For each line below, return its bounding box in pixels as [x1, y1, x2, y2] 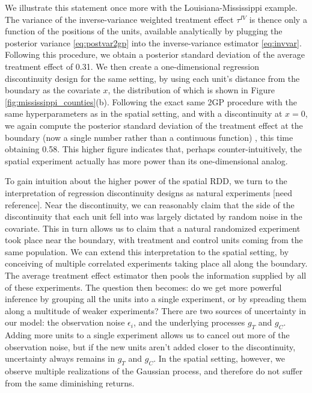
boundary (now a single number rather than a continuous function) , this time [5, 131, 293, 143]
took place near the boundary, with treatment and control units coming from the [5, 234, 303, 246]
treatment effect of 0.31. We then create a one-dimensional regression [5, 60, 260, 72]
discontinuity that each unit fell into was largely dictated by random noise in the [5, 210, 302, 223]
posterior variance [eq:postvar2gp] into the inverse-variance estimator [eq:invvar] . [5, 36, 302, 49]
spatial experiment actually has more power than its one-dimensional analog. [5, 154, 288, 167]
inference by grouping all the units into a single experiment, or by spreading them [5, 292, 307, 305]
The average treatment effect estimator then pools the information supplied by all [5, 269, 307, 282]
